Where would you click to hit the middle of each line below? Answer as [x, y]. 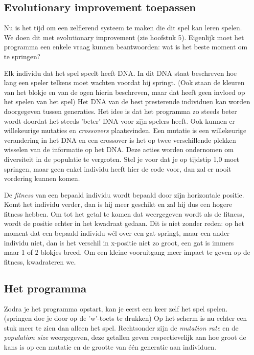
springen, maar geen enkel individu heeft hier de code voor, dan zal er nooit [118, 168]
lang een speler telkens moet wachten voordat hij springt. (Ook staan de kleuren [124, 82]
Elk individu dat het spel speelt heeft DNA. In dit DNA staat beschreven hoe [120, 73]
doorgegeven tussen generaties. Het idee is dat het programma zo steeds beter [121, 111]
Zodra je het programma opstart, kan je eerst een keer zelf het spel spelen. [116, 308]
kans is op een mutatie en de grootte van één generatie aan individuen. [110, 347]
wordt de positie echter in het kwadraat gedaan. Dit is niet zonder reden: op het [124, 223]
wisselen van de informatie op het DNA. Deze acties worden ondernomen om [119, 149]
